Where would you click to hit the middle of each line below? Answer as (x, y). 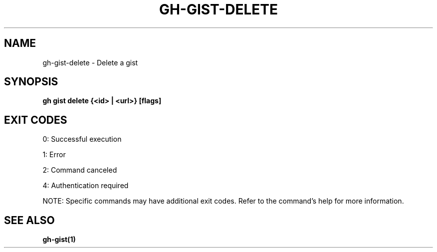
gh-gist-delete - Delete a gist (90, 62)
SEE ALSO (29, 220)
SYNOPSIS (31, 82)
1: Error (54, 155)
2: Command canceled (80, 170)
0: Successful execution (82, 139)
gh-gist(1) (59, 240)
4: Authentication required (86, 186)
